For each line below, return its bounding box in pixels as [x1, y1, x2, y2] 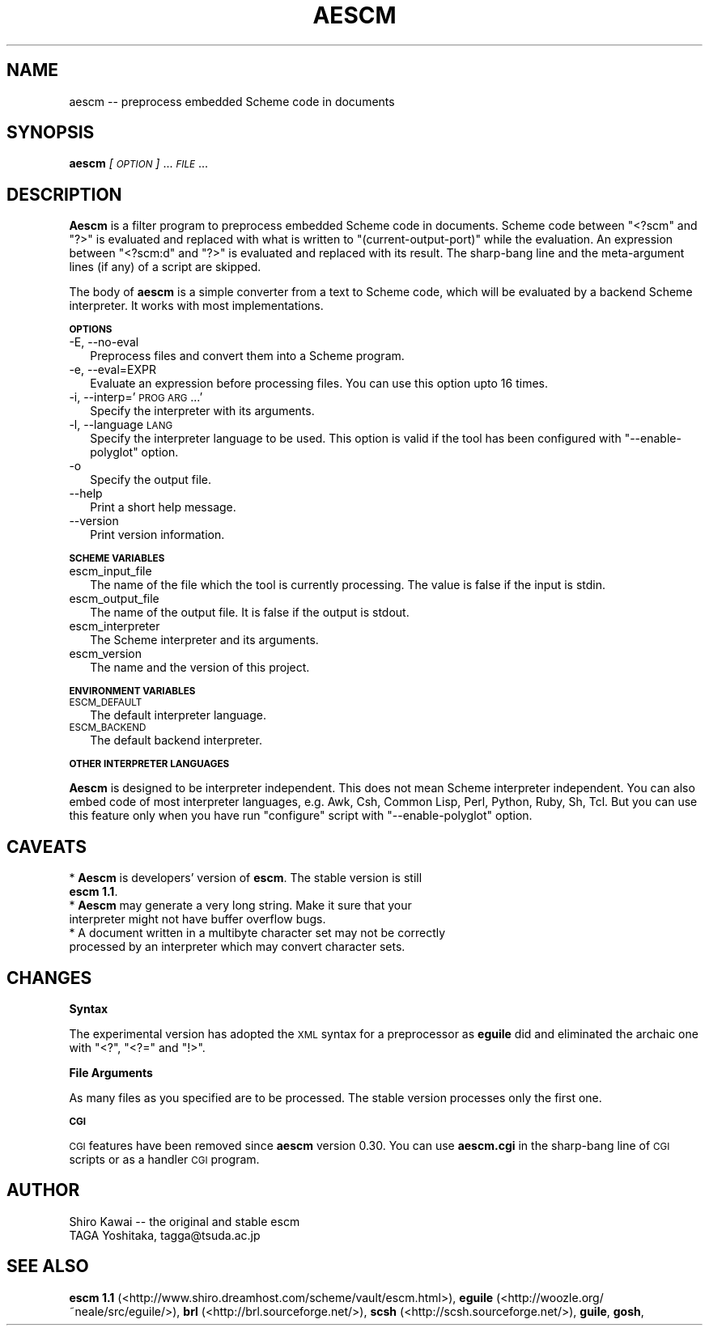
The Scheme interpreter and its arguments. [90, 633, 319, 647]
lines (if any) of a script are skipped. [69, 260, 261, 274]
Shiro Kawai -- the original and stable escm [69, 1214, 300, 1228]
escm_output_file [69, 592, 159, 606]
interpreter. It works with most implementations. [69, 299, 324, 313]
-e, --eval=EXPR [69, 363, 156, 377]
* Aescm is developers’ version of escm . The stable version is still [69, 871, 422, 885]
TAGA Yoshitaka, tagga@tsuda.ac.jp [69, 1228, 261, 1242]
